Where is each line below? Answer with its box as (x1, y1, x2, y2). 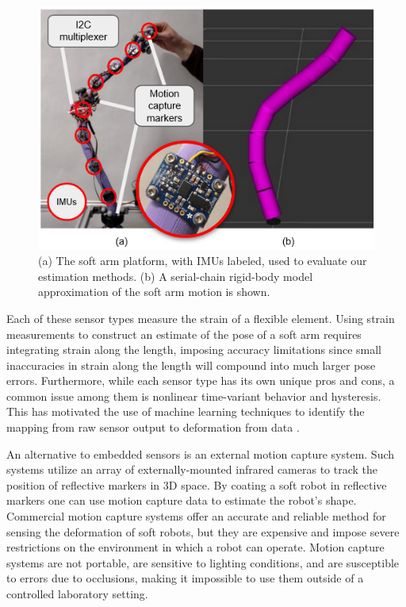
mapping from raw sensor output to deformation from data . (6, 419, 300, 436)
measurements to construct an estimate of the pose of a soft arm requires (6, 325, 362, 342)
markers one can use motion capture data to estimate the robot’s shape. (6, 492, 357, 509)
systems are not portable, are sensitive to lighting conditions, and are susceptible (6, 554, 400, 571)
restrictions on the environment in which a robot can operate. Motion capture (6, 539, 385, 555)
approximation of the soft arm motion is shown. (38, 283, 270, 300)
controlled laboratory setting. (6, 586, 148, 601)
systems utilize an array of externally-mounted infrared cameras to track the (6, 461, 378, 478)
